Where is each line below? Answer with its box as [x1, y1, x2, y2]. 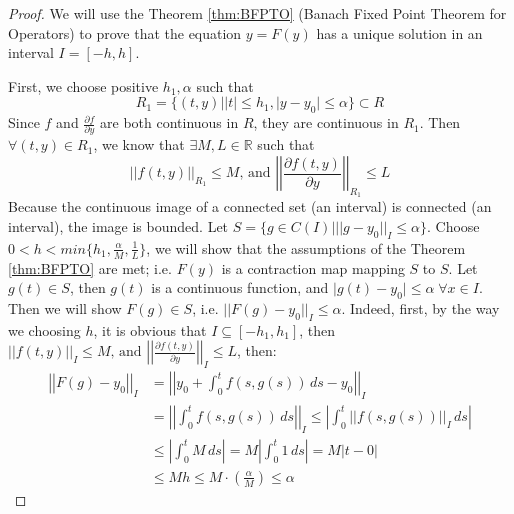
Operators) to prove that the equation [8, 22, 242, 43]
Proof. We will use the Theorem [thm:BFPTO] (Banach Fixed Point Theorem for [8, 3, 507, 23]
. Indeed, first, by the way [341, 297, 500, 318]
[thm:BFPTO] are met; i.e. [8, 257, 172, 278]
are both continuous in [100, 112, 239, 133]
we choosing [8, 319, 81, 340]
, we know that [93, 134, 185, 155]
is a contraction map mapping [221, 257, 405, 278]
